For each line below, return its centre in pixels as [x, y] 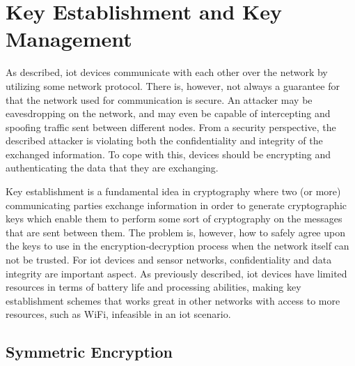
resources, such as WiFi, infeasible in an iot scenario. [118, 314]
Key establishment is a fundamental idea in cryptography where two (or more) [173, 191]
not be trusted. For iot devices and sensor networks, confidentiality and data [169, 260]
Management [69, 39]
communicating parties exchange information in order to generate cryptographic [176, 205]
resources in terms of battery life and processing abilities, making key [153, 287]
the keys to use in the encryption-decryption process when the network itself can [177, 246]
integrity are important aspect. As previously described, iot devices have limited [176, 273]
